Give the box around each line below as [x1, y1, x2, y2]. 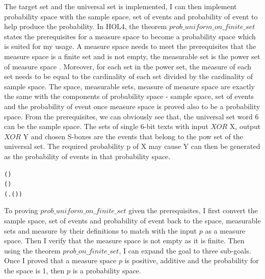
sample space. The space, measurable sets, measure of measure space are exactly [4, 81, 255, 91]
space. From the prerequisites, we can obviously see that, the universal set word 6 [4, 111, 259, 121]
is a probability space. [72, 265, 141, 276]
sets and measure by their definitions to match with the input [4, 225, 197, 236]
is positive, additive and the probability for [124, 255, 259, 266]
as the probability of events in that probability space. [4, 150, 171, 161]
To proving [4, 205, 38, 216]
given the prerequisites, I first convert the [128, 205, 258, 216]
